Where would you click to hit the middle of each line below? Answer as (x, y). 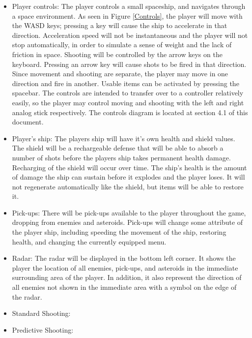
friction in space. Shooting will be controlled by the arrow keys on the (117, 54)
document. (28, 122)
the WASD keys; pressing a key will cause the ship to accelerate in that (120, 25)
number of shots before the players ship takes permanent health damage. (121, 157)
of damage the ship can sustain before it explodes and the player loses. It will (128, 177)
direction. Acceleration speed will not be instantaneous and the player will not (130, 35)
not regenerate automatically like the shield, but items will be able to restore (128, 186)
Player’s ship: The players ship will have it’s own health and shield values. (124, 138)
